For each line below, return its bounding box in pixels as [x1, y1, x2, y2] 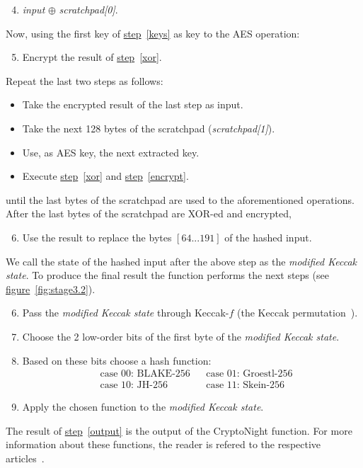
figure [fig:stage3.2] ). [6, 281, 96, 296]
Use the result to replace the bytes [22, 229, 172, 244]
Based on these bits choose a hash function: [22, 353, 212, 367]
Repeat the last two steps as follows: [6, 73, 163, 88]
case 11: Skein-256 [206, 380, 285, 391]
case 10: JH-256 [100, 380, 168, 391]
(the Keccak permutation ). [237, 305, 358, 320]
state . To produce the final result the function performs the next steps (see [6, 268, 329, 282]
